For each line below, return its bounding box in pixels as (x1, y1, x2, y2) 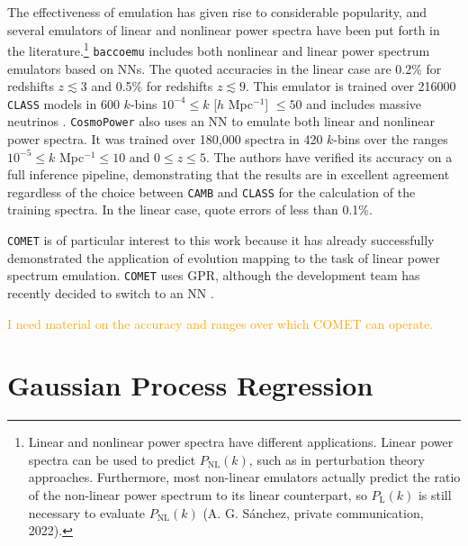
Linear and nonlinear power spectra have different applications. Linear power (28, 432, 454, 451)
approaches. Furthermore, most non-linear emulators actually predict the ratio (28, 468, 461, 487)
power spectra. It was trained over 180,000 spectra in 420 (7, 130, 323, 148)
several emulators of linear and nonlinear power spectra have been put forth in (7, 20, 440, 39)
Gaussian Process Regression (7, 367, 373, 404)
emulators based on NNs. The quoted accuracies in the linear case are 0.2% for (7, 59, 442, 77)
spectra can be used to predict (28, 450, 196, 469)
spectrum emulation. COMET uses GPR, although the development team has (7, 266, 420, 285)
